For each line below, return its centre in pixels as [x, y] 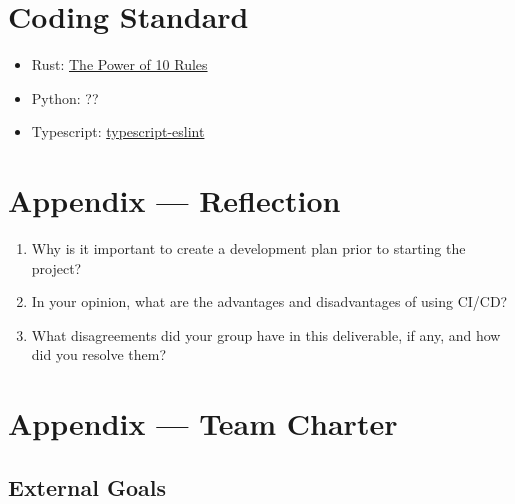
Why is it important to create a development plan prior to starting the [248, 248]
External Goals [87, 486]
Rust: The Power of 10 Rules [119, 64]
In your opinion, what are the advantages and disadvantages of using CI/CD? [269, 301]
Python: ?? [65, 97]
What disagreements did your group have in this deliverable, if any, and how [266, 334]
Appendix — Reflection [174, 200]
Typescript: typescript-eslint [118, 131]
